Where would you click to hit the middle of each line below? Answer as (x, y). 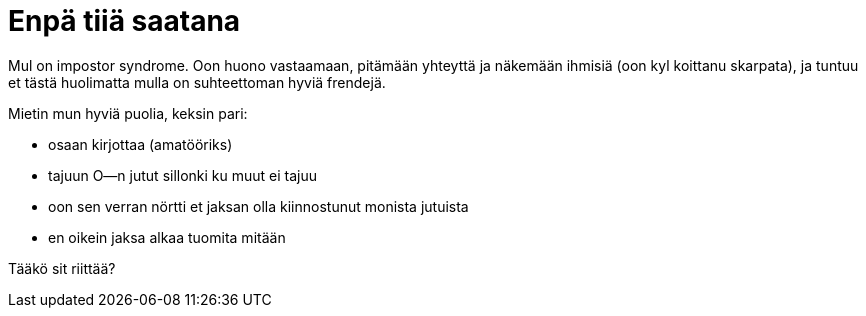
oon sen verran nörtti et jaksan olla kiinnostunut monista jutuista (258, 206)
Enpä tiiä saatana (124, 21)
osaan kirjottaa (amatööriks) (140, 144)
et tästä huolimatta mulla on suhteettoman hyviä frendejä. (197, 82)
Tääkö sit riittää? (62, 268)
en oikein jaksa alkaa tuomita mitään (167, 237)
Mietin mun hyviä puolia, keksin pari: (128, 113)
